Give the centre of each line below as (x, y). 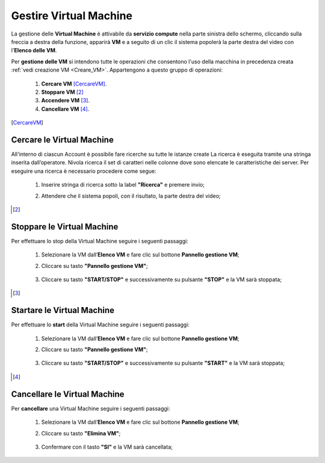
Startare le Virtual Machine (63, 310)
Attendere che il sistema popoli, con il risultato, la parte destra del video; (131, 196)
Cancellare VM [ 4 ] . (65, 109)
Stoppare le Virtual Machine (65, 227)
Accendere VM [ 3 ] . (66, 101)
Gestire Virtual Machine (72, 16)
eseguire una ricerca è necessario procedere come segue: (84, 171)
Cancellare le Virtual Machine (68, 394)
